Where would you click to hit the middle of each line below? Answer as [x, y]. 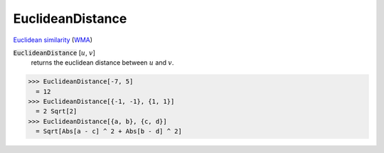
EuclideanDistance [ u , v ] [54, 53]
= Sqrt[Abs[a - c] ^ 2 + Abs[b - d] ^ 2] [109, 131]
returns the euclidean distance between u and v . [102, 63]
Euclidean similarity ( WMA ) [53, 40]
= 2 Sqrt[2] [57, 111]
